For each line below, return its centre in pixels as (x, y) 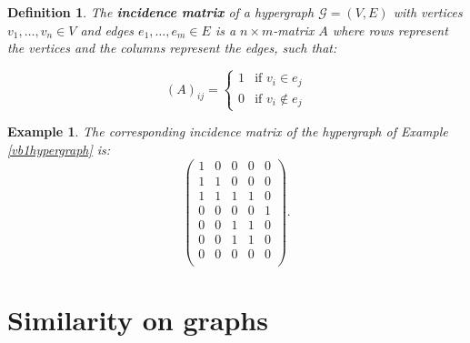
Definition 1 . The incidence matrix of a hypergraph (161, 12)
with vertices (428, 12)
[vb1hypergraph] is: (59, 149)
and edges (107, 30)
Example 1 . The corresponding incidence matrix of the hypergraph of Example (228, 131)
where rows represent (390, 30)
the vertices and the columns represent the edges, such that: (172, 48)
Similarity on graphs (138, 319)
